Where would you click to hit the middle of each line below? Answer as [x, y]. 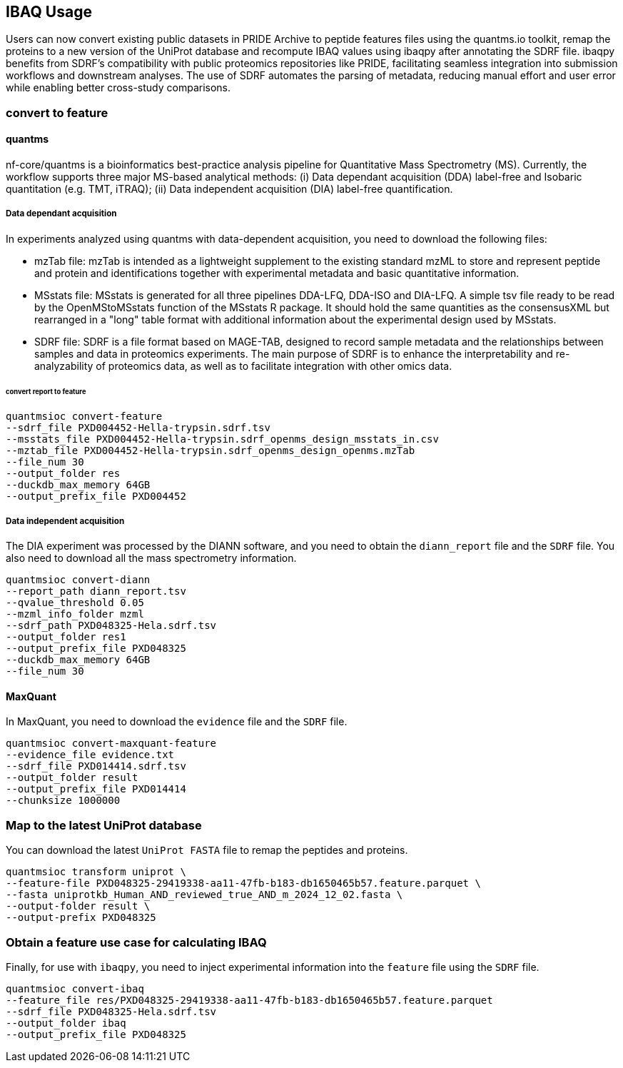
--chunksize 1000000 [63, 801]
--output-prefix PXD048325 [81, 918]
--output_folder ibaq [66, 1023]
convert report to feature [46, 391]
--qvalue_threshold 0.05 [75, 603]
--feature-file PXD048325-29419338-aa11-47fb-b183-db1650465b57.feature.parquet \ [243, 883]
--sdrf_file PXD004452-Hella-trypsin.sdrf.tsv [138, 428]
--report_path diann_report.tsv [96, 591]
